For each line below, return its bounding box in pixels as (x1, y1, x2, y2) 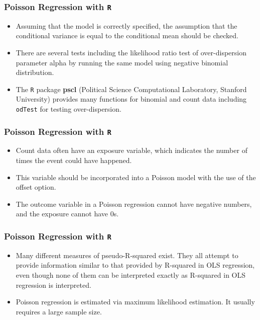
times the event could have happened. (16, 155, 132, 166)
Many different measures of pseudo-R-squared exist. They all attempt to (16, 250, 238, 260)
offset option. (16, 182, 56, 192)
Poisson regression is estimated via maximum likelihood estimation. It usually (16, 296, 255, 307)
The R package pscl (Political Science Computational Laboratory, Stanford (16, 84, 247, 94)
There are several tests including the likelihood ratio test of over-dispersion (16, 47, 246, 57)
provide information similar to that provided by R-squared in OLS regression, (16, 260, 255, 270)
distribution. (16, 67, 54, 77)
